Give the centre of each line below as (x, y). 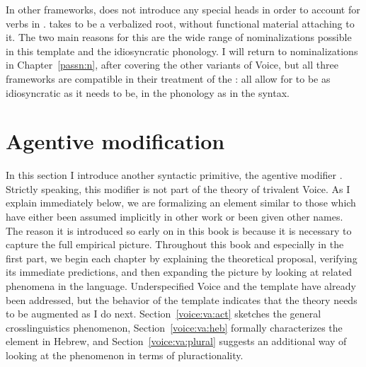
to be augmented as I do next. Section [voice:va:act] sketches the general (164, 314)
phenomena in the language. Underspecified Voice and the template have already (181, 286)
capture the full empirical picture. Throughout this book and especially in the (175, 244)
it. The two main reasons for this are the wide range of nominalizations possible (179, 37)
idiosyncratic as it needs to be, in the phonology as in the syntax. (148, 92)
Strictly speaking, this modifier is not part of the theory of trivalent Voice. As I (178, 188)
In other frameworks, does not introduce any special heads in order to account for (183, 9)
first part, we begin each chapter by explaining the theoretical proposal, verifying (182, 258)
